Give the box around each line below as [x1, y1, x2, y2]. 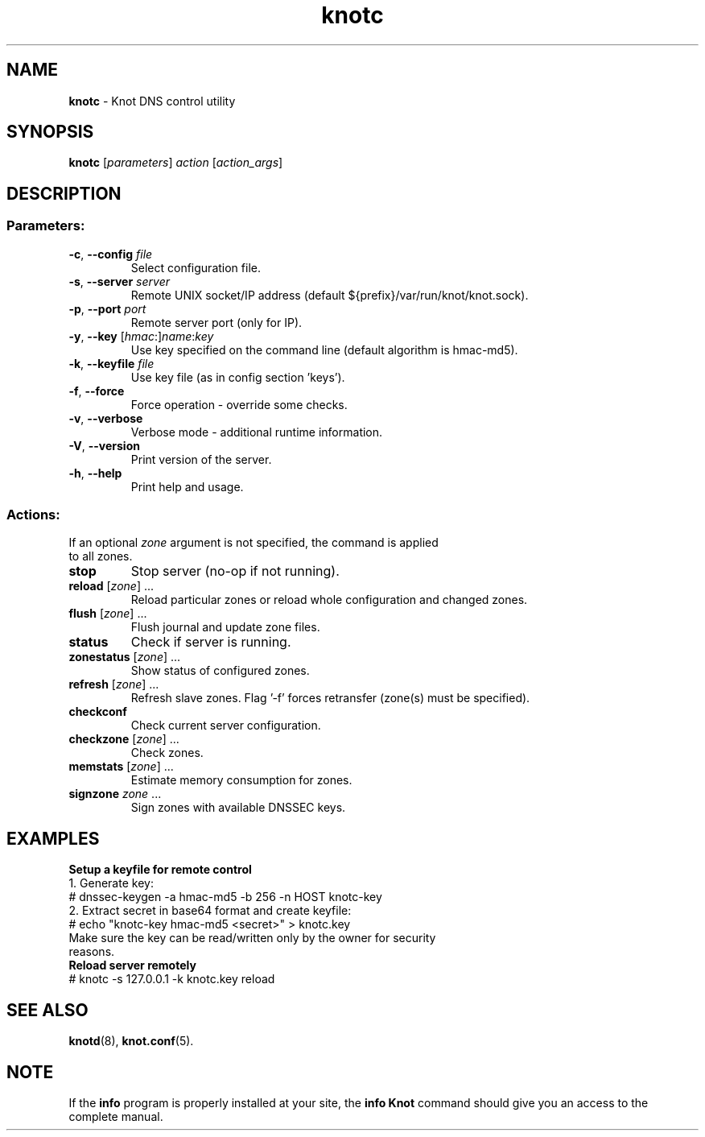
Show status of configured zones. [130, 664, 310, 678]
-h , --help [68, 465, 122, 480]
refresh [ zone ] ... [68, 677, 159, 692]
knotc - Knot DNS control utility [68, 93, 236, 108]
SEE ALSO [6, 999, 89, 1020]
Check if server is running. [130, 634, 291, 651]
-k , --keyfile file [68, 356, 155, 370]
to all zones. [68, 549, 133, 564]
